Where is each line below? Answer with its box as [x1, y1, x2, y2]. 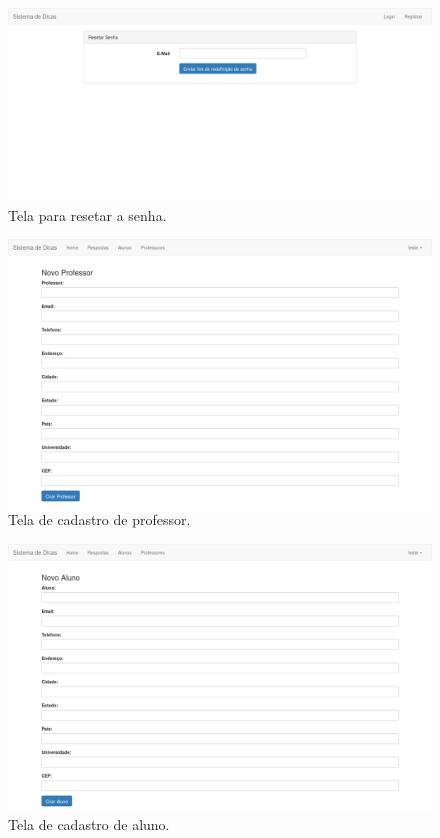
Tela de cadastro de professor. [8, 509, 191, 530]
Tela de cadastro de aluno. [8, 814, 170, 835]
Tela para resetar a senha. [8, 204, 167, 225]
